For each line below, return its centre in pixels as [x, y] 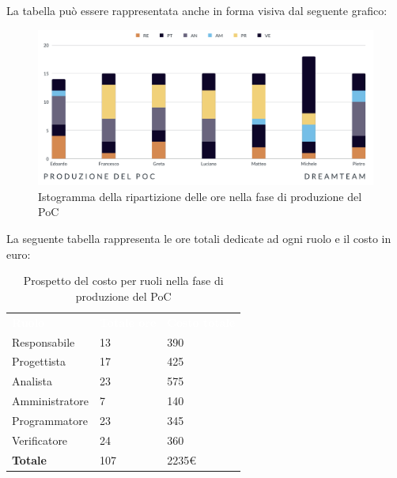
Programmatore [50, 420]
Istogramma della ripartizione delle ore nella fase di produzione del [200, 196]
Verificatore [40, 440]
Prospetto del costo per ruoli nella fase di [123, 281]
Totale [29, 459]
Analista [32, 381]
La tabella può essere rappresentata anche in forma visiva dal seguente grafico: [197, 10]
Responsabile [43, 341]
